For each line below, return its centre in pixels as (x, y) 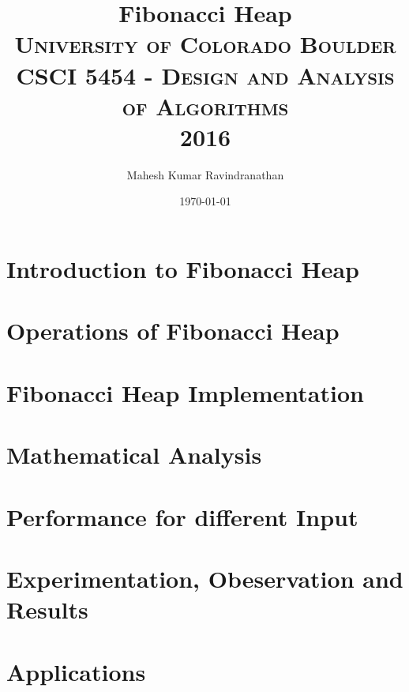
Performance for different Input (182, 516)
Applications (76, 671)
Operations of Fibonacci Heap (173, 331)
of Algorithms (205, 105)
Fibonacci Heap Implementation (185, 392)
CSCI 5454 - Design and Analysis (205, 75)
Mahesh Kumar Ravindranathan (205, 174)
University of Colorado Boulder (205, 44)
